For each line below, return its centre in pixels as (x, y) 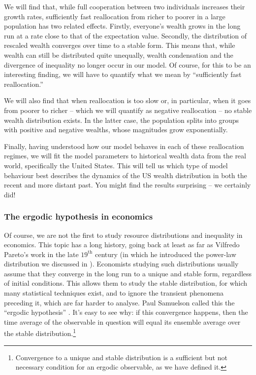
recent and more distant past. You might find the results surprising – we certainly (128, 185)
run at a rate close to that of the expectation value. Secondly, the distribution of (126, 35)
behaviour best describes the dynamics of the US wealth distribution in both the (126, 175)
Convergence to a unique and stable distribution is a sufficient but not (121, 357)
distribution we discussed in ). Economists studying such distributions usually (121, 264)
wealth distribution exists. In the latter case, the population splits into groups (122, 120)
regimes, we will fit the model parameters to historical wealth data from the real (125, 156)
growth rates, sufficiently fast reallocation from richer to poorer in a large (115, 16)
